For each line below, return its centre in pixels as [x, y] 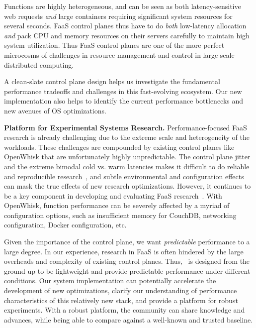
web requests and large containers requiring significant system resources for [118, 16]
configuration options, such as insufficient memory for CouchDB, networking [120, 215]
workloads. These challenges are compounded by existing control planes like [119, 147]
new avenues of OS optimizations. [55, 110]
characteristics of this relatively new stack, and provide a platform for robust [121, 300]
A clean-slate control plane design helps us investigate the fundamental [112, 81]
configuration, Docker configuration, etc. [65, 225]
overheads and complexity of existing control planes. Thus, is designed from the [127, 261]
